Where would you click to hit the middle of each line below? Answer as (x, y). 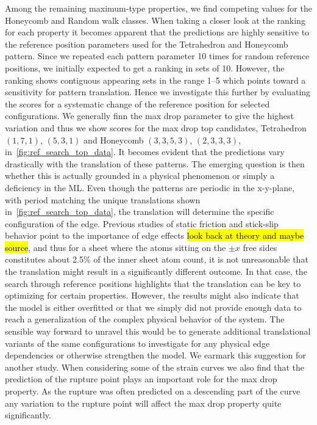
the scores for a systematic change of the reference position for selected (137, 104)
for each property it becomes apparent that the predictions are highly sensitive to (157, 32)
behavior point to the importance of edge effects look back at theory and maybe (155, 235)
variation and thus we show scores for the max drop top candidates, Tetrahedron (156, 127)
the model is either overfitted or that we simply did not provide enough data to (153, 307)
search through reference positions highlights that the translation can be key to (153, 283)
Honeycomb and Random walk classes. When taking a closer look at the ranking (155, 20)
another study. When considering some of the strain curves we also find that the (155, 367)
